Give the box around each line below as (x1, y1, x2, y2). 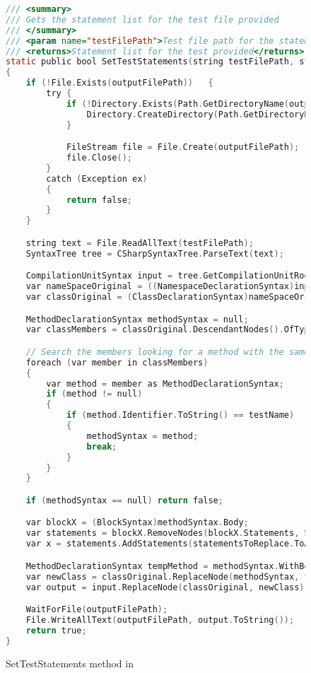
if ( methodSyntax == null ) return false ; (25, 495, 223, 505)
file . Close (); (66, 153, 132, 163)
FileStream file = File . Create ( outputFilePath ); (66, 142, 300, 153)
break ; (86, 441, 117, 452)
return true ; (25, 625, 87, 636)
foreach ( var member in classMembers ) (25, 357, 209, 368)
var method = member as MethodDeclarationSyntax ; (46, 378, 284, 389)
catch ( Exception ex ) (46, 173, 148, 184)
